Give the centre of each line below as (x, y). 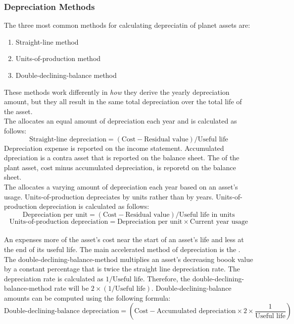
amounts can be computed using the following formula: (87, 297)
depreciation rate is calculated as (54, 278)
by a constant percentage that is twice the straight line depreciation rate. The (122, 269)
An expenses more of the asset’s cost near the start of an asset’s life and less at (124, 239)
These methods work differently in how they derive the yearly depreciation (117, 92)
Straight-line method (47, 41)
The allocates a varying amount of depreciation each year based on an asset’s (121, 186)
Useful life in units (207, 215)
